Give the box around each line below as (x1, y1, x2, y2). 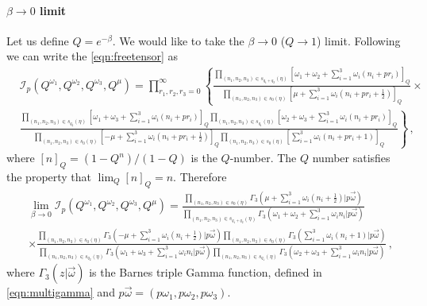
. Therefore (173, 168, 227, 184)
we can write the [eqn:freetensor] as (6, 48, 179, 64)
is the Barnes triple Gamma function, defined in (89, 264, 322, 281)
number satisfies (312, 149, 390, 166)
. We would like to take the (112, 32, 244, 48)
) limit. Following (317, 32, 401, 48)
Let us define (6, 32, 69, 48)
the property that (6, 168, 92, 184)
